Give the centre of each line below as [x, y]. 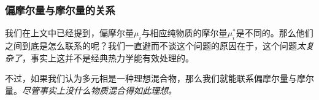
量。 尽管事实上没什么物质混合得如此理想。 [91, 90]
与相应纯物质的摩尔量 [184, 33]
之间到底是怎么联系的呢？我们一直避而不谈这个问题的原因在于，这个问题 [151, 46]
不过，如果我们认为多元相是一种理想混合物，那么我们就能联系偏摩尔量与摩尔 [159, 78]
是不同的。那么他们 [275, 33]
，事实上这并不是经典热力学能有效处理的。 [108, 57]
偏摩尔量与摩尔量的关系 [60, 10]
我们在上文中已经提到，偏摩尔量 [69, 33]
